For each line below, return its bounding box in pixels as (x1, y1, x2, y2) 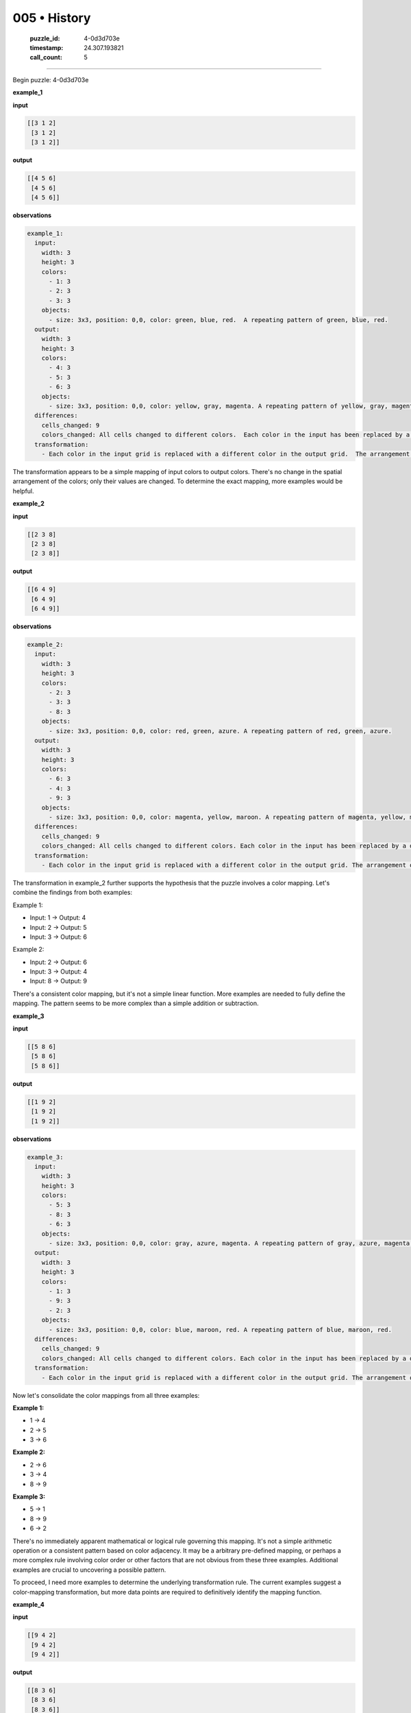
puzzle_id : (29, 34, 60, 42)
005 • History (12, 10, 91, 25)
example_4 (12, 1600, 45, 1608)
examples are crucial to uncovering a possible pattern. (12, 1566, 166, 1574)
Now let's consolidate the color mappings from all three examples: (12, 1391, 200, 1399)
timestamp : (29, 43, 64, 51)
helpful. (12, 486, 34, 495)
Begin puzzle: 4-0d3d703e (12, 75, 89, 84)
